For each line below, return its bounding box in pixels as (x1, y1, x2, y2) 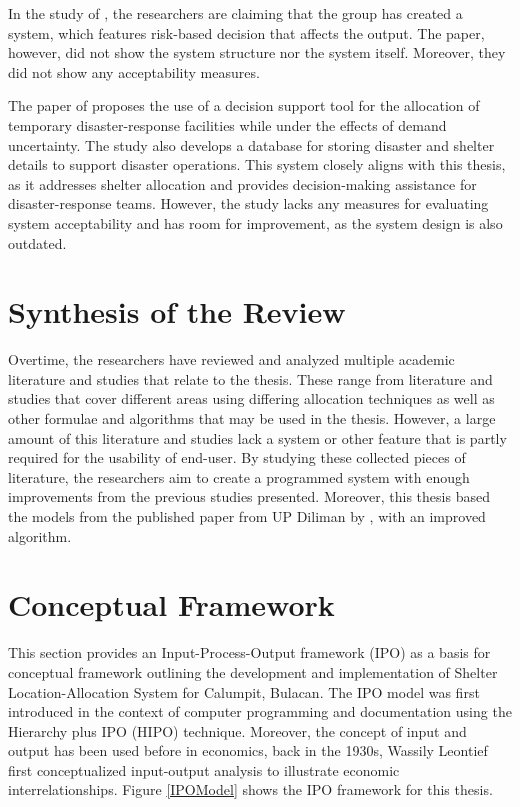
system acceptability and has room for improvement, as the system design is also (8, 212, 503, 233)
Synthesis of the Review (8, 291, 346, 332)
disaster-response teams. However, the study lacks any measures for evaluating (8, 193, 489, 214)
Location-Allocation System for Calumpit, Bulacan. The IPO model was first (8, 681, 480, 702)
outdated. (8, 232, 67, 253)
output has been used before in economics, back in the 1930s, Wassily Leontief (8, 740, 488, 761)
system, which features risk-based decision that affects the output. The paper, (8, 22, 485, 43)
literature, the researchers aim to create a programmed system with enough (8, 466, 470, 487)
